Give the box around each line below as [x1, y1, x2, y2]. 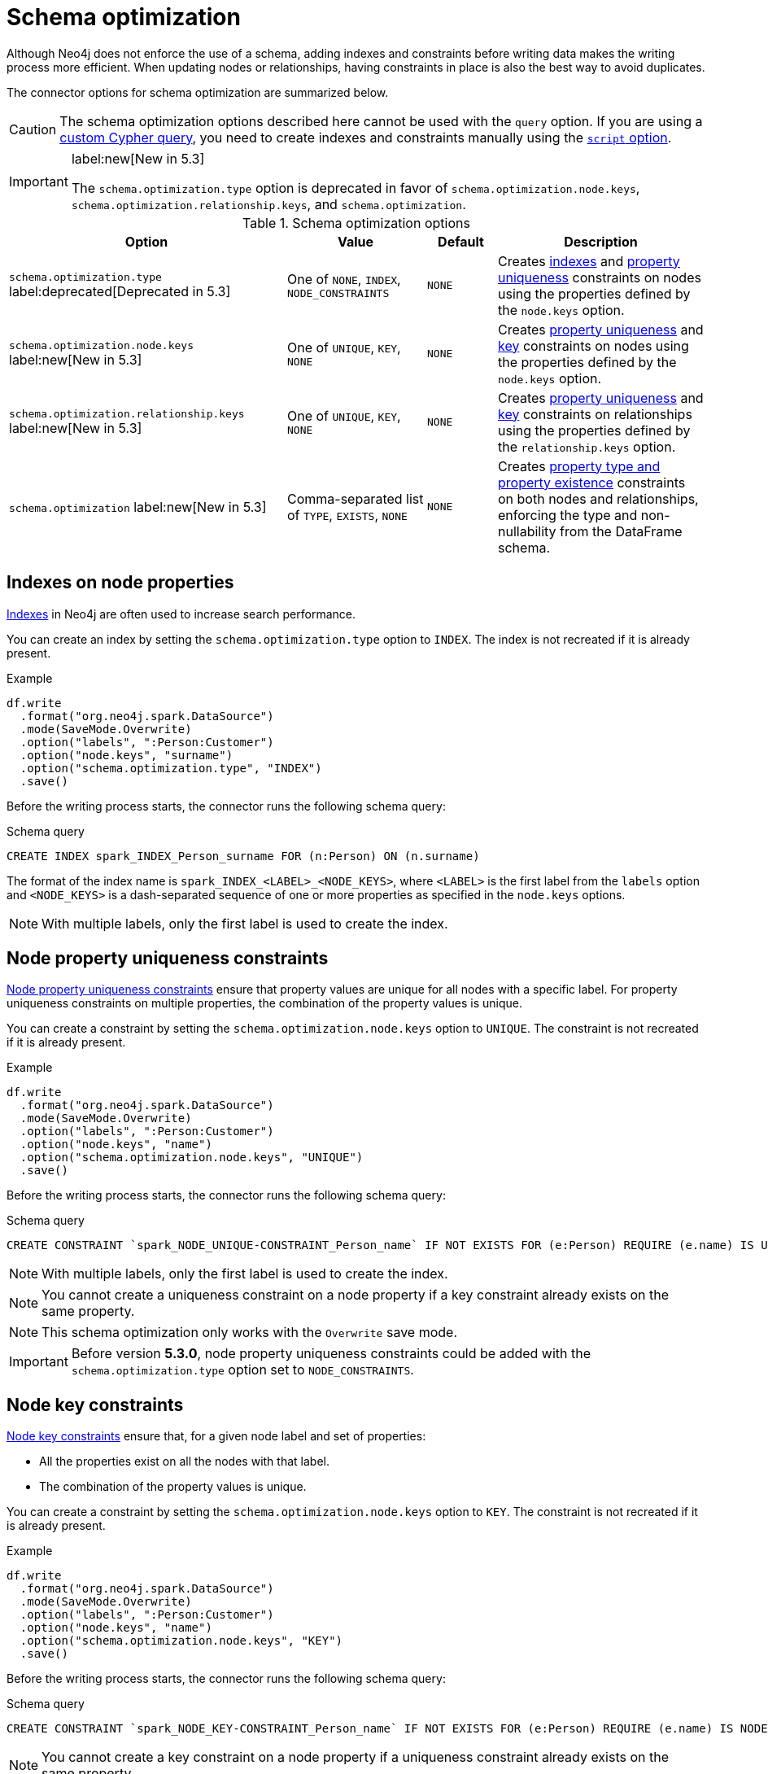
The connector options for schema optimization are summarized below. [7, 85, 389, 99]
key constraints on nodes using [498, 337, 689, 354]
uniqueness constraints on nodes [498, 269, 701, 286]
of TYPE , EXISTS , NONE [287, 506, 408, 523]
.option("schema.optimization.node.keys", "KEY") [20, 1634, 343, 1648]
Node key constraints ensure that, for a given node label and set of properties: [7, 1429, 426, 1444]
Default [438, 233, 484, 250]
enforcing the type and [498, 506, 638, 523]
